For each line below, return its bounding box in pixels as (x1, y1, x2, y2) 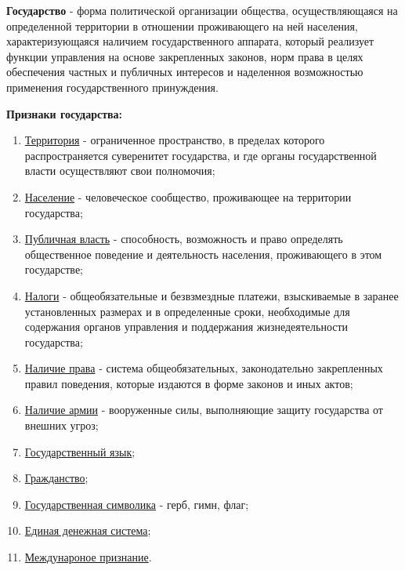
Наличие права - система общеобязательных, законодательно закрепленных (24, 360, 383, 376)
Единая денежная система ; (24, 522, 151, 539)
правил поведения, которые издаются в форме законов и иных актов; (24, 375, 353, 391)
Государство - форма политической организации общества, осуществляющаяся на (6, 2, 398, 18)
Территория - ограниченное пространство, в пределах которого (24, 132, 325, 148)
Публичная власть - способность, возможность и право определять (24, 231, 343, 247)
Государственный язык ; (24, 443, 136, 459)
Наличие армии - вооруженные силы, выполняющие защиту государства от (24, 401, 383, 418)
